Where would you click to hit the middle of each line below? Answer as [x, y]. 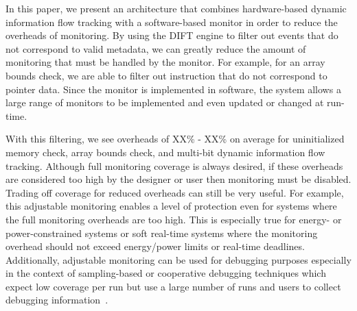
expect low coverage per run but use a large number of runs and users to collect [173, 286]
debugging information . [57, 300]
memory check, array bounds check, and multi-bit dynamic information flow [165, 152]
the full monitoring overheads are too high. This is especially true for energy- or [174, 219]
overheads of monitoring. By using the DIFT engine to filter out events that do [172, 35]
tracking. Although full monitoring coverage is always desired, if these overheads [174, 165]
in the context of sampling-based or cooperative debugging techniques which [166, 273]
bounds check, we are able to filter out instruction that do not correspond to [166, 75]
